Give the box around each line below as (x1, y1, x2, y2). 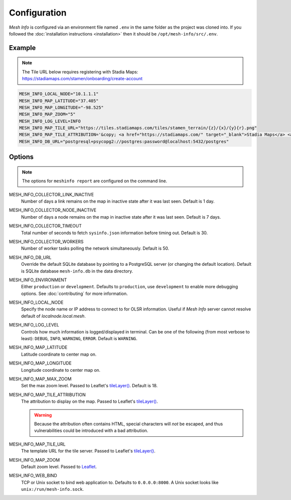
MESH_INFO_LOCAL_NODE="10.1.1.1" (19, 91, 99, 97)
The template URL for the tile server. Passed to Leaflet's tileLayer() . (21, 448, 156, 454)
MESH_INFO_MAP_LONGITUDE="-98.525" (19, 104, 104, 110)
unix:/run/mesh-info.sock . (21, 486, 84, 492)
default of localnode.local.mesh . (21, 313, 86, 319)
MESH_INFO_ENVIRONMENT (9, 277, 67, 283)
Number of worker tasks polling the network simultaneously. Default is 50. (21, 245, 169, 251)
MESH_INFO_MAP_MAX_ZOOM (9, 376, 72, 381)
